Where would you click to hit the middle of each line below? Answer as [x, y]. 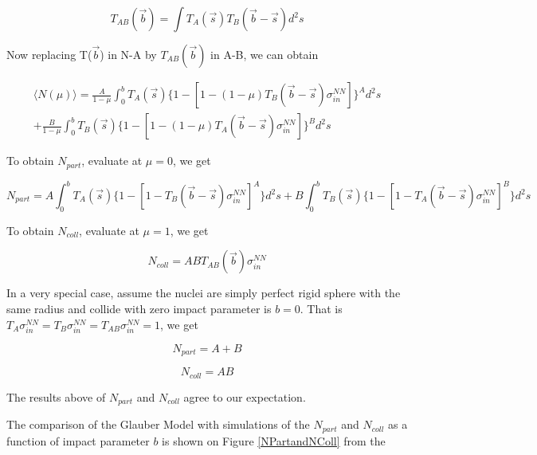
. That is [321, 308]
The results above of [56, 396]
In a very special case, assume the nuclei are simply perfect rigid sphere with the [204, 293]
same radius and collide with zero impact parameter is [139, 308]
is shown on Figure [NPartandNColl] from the [274, 440]
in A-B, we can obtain [265, 54]
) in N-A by [128, 54]
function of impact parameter [78, 440]
